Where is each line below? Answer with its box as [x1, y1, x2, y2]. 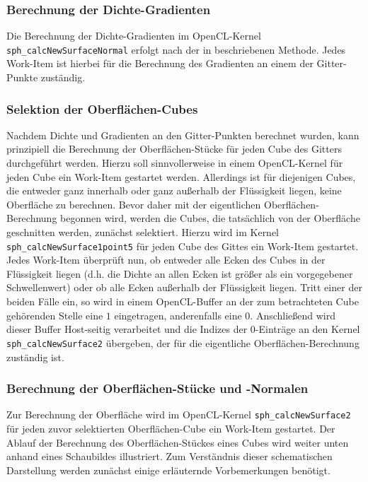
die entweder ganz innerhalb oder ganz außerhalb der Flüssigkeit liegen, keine [6, 183, 342, 198]
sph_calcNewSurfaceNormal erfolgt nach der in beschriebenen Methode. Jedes [6, 42, 346, 57]
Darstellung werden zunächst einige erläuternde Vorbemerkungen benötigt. [6, 462, 330, 477]
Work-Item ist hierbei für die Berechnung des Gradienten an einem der [6, 56, 314, 71]
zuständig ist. [6, 349, 64, 364]
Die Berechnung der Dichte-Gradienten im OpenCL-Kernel [6, 28, 261, 43]
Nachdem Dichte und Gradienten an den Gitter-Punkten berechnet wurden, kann [6, 127, 360, 142]
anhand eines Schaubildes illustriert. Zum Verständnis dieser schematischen [6, 449, 333, 464]
